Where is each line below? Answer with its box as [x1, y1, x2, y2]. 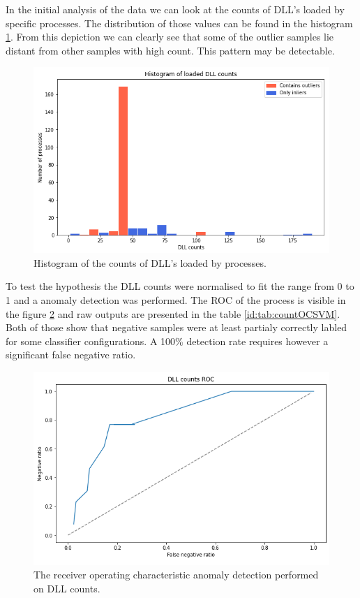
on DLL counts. [33, 581, 100, 595]
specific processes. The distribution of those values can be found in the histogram [6, 15, 353, 30]
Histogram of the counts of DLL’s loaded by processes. [33, 255, 267, 270]
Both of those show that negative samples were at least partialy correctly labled [6, 320, 347, 335]
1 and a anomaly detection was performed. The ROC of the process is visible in [6, 292, 346, 307]
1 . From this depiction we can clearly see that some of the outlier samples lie [6, 29, 334, 44]
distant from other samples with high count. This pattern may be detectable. [6, 43, 335, 57]
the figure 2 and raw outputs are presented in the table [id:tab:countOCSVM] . [6, 306, 340, 321]
